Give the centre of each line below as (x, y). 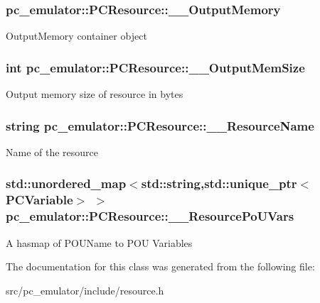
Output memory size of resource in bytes (95, 94)
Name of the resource (52, 151)
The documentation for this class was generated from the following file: (160, 266)
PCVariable (39, 200)
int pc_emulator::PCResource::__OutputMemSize (155, 67)
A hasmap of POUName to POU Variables (99, 242)
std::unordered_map (66, 183)
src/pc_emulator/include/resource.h (85, 290)
